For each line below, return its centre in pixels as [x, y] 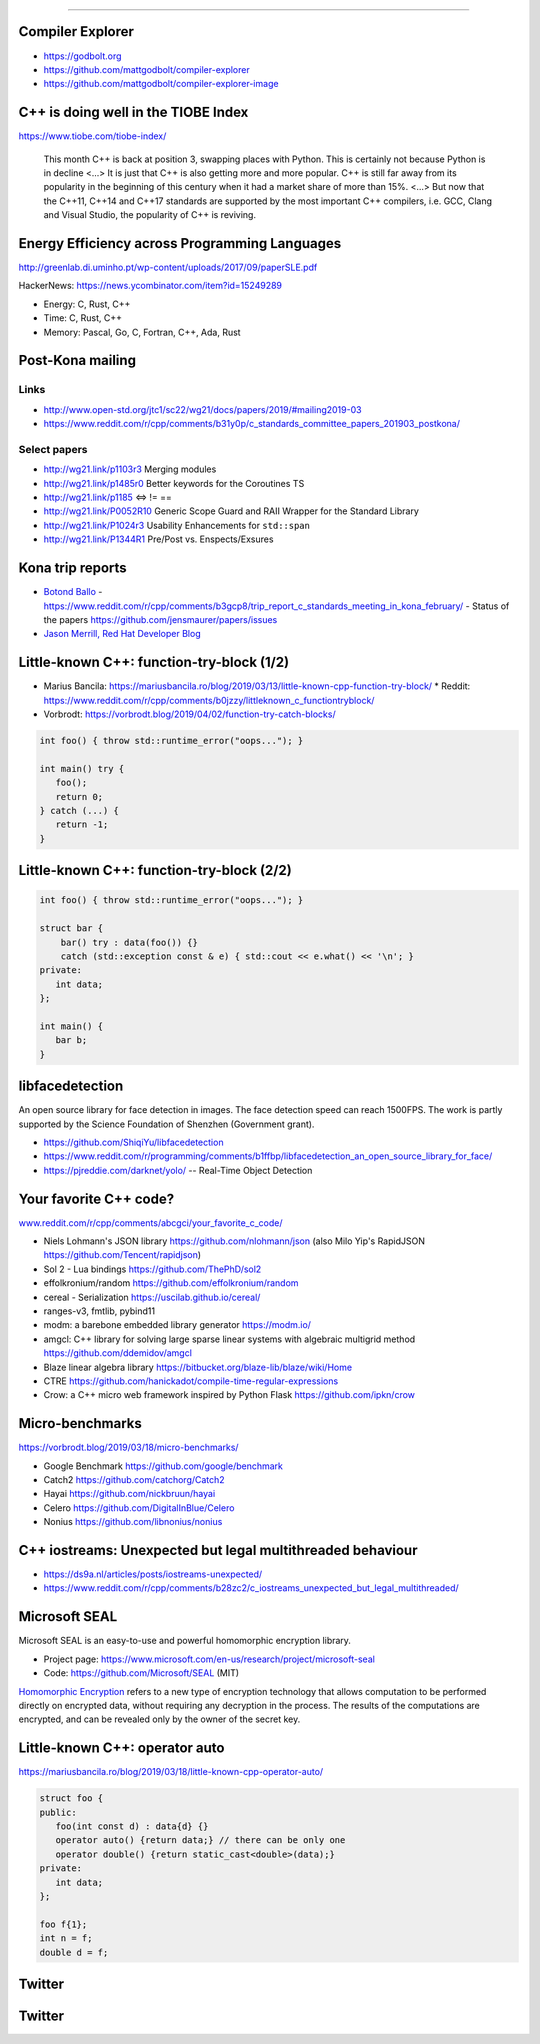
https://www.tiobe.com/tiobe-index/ [92, 136]
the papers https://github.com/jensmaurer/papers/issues [160, 619]
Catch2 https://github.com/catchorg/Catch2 [134, 1479]
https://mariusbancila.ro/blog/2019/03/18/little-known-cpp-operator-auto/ [171, 1772]
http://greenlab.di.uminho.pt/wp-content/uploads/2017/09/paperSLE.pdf [168, 267]
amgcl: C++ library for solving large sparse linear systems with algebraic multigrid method [229, 1339]
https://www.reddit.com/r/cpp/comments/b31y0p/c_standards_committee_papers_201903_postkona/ [251, 424]
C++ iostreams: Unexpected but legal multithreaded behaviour [218, 1550]
